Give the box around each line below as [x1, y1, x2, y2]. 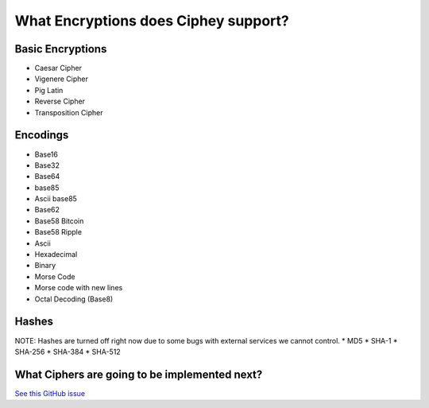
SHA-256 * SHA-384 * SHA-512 [14, 347, 121, 356]
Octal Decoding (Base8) [34, 294, 114, 304]
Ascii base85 [34, 194, 77, 204]
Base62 [34, 205, 60, 215]
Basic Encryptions [14, 42, 107, 56]
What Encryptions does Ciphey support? [14, 12, 289, 29]
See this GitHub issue [14, 388, 86, 398]
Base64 [34, 172, 60, 181]
